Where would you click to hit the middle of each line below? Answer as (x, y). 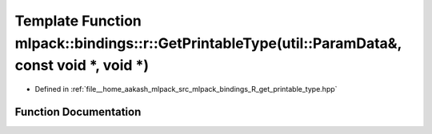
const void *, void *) (82, 66)
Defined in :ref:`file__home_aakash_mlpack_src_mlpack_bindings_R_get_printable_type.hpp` (186, 89)
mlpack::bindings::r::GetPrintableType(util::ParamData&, (208, 43)
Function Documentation (78, 112)
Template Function (78, 21)
